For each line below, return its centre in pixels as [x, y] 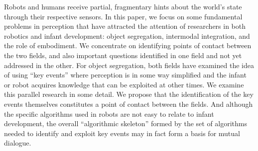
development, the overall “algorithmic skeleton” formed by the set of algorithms [126, 123]
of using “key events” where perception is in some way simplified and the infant [125, 75]
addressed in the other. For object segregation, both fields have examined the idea [129, 65]
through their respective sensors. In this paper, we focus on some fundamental [123, 16]
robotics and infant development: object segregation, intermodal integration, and [127, 36]
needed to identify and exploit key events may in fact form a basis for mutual [122, 133]
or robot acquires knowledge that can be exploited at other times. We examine [124, 84]
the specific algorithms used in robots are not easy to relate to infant [109, 113]
